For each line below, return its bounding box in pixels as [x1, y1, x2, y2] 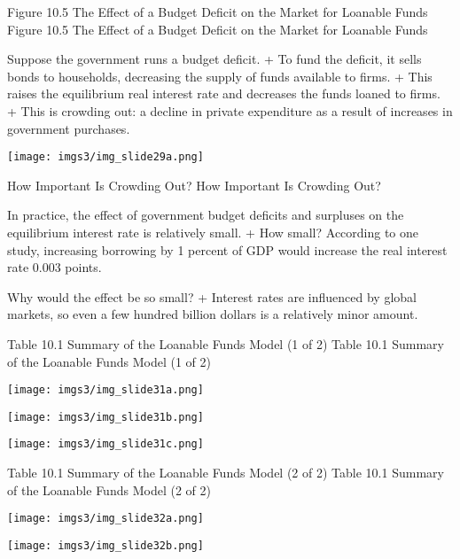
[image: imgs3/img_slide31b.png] [7, 410, 204, 423]
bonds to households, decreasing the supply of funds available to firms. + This [7, 66, 433, 85]
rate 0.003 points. [7, 258, 102, 276]
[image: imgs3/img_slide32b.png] [7, 539, 204, 552]
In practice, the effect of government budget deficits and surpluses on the [7, 206, 404, 224]
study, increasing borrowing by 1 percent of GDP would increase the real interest [7, 240, 448, 259]
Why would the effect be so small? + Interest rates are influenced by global [7, 287, 417, 306]
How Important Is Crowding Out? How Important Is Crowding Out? [7, 175, 381, 194]
